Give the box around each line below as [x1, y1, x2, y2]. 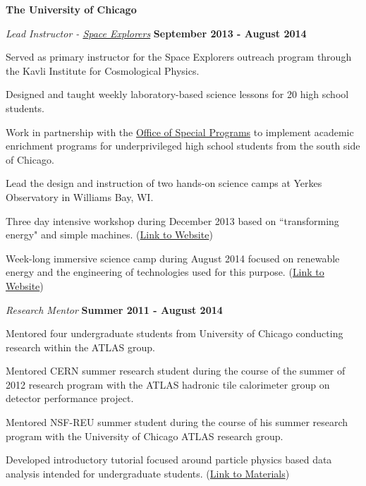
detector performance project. [6, 391, 134, 406]
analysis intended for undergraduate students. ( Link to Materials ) [6, 466, 290, 480]
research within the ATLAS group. [6, 339, 155, 354]
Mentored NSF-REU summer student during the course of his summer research [6, 415, 348, 430]
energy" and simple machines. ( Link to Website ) [6, 227, 213, 242]
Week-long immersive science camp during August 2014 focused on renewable [6, 250, 340, 265]
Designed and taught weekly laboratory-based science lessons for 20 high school [6, 87, 349, 102]
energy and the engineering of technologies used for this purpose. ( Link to [6, 265, 324, 279]
